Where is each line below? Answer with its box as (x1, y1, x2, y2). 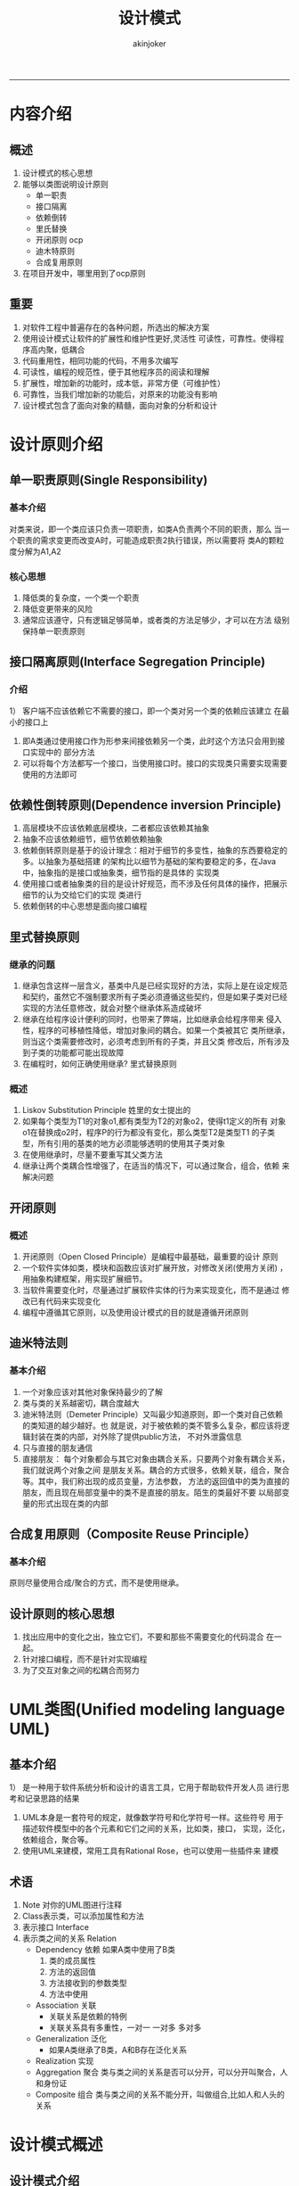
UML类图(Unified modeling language (9, 1700, 286, 1720)
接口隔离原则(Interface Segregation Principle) (9, 655, 266, 670)
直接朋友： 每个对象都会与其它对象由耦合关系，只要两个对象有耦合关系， (21, 1453, 290, 1464)
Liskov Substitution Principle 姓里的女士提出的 (21, 1105, 191, 1116)
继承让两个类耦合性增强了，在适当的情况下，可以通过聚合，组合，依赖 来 (21, 1160, 290, 1171)
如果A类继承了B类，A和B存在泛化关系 (48, 2044, 188, 2056)
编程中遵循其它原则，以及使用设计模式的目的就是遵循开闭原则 (21, 1307, 249, 1318)
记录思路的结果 (24, 1794, 80, 1804)
